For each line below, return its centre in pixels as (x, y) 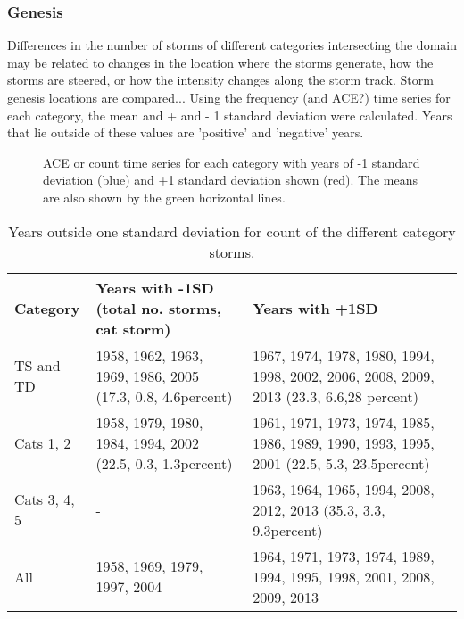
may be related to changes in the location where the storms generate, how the (220, 62)
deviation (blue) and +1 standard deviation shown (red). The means (230, 180)
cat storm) (133, 328)
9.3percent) (288, 530)
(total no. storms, (158, 308)
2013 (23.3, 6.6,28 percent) (336, 396)
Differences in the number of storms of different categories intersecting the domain (232, 45)
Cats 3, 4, (45, 499)
